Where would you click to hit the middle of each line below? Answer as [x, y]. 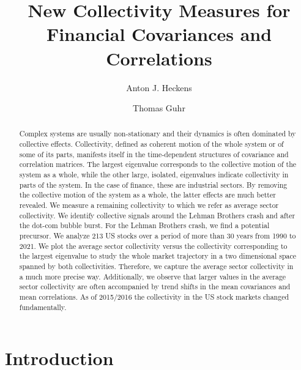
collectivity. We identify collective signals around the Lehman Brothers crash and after [157, 215]
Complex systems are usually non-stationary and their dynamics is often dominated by [158, 134]
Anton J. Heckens [159, 87]
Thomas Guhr [159, 108]
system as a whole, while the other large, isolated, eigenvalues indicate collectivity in [154, 175]
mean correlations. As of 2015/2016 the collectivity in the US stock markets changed [154, 296]
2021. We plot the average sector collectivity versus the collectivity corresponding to [153, 246]
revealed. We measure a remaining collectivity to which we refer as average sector [149, 205]
